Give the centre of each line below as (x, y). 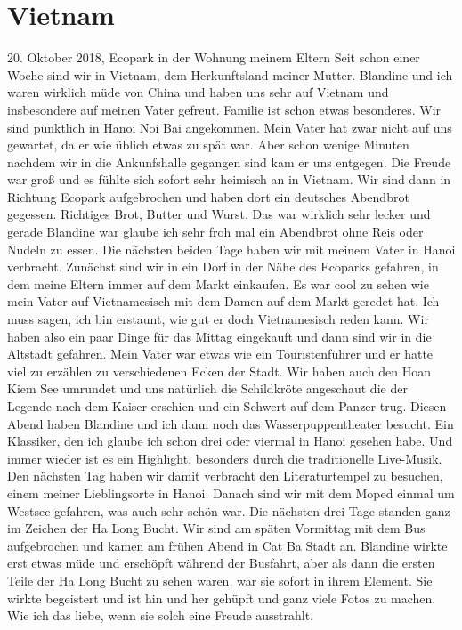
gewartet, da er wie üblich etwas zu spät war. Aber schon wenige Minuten (208, 145)
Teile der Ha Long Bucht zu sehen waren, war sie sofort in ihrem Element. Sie (220, 580)
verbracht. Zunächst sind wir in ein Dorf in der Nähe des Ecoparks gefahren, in (223, 267)
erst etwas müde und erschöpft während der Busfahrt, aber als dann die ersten (221, 563)
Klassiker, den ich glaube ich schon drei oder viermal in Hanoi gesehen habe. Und (230, 441)
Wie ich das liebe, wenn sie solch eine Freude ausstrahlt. (161, 615)
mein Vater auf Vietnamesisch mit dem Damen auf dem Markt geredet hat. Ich (223, 301)
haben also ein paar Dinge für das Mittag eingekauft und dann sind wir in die (219, 336)
